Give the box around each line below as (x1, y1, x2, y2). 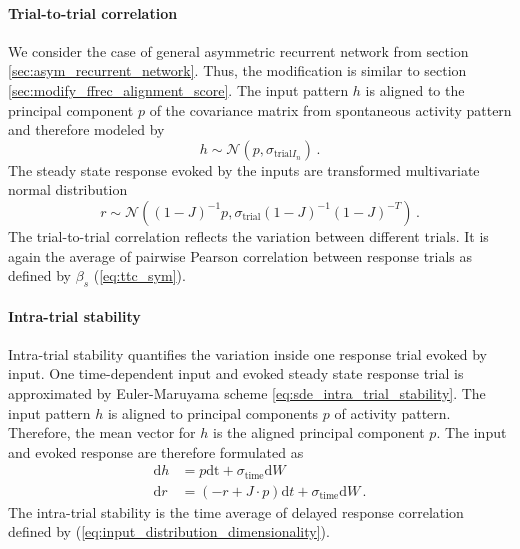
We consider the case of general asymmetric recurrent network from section (8, 40, 469, 61)
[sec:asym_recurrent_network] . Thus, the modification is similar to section (8, 60, 467, 81)
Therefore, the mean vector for (8, 422, 196, 443)
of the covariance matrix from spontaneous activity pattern (149, 99, 512, 120)
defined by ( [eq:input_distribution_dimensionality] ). (8, 521, 330, 542)
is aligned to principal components (107, 402, 319, 423)
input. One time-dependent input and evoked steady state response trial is (8, 363, 464, 384)
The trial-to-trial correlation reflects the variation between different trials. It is (8, 225, 489, 246)
